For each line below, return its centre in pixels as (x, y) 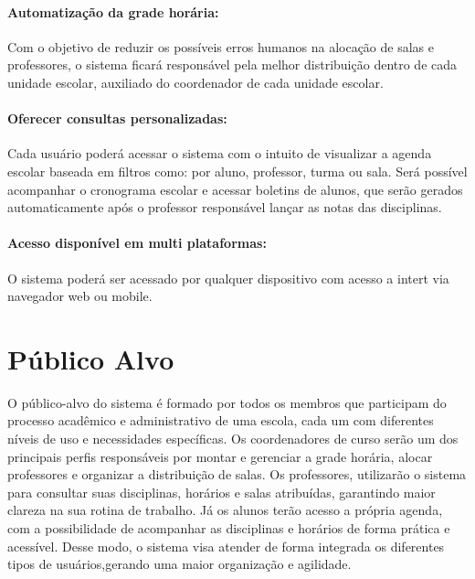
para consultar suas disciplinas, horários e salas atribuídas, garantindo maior (222, 492)
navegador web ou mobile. (80, 296)
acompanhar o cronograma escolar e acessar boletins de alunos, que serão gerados (235, 189)
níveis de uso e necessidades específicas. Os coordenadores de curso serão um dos (233, 439)
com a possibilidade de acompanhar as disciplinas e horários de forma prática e (229, 528)
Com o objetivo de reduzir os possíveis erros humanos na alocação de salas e (221, 46)
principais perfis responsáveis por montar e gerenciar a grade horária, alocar (220, 456)
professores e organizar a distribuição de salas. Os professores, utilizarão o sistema (237, 474)
